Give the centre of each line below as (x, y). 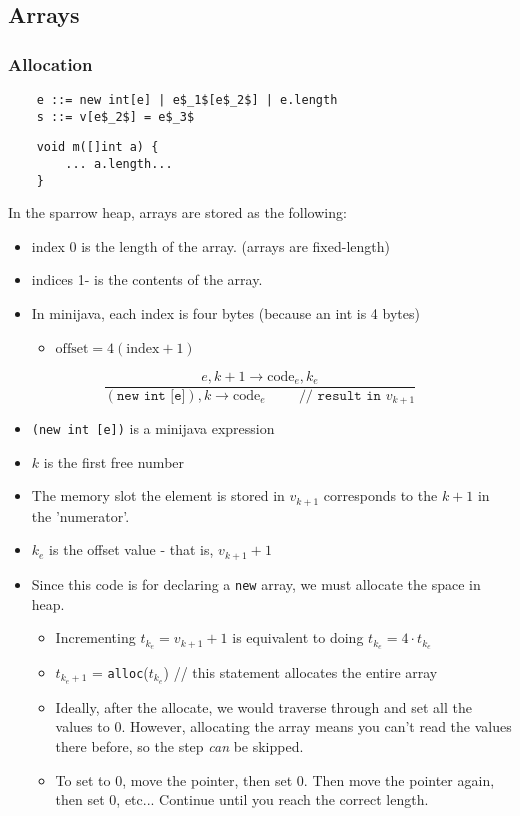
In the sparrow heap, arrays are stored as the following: (177, 212)
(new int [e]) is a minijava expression (153, 428)
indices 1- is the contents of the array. (147, 279)
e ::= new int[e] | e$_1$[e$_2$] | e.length (187, 100)
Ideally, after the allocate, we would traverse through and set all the (264, 706)
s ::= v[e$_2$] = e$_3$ (115, 116)
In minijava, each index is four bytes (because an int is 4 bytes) (225, 313)
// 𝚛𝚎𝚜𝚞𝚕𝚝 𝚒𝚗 (339, 395)
